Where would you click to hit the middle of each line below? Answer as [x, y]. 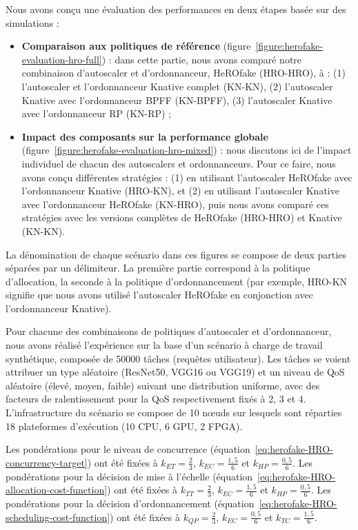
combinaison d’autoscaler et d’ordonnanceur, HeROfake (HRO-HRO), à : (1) [183, 73]
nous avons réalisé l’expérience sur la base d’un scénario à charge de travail [164, 345]
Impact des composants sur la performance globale [145, 136]
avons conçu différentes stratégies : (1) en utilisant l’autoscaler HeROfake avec [187, 177]
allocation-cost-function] [57, 490]
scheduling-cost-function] [58, 517]
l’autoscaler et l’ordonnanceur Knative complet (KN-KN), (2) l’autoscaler [177, 86]
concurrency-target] [47, 462]
